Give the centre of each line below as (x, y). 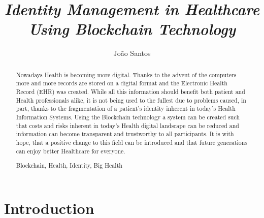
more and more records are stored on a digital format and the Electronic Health (122, 83)
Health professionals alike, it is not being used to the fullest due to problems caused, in (131, 100)
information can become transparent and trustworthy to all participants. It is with (125, 134)
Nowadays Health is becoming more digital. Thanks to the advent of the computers (126, 74)
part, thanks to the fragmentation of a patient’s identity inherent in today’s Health (126, 108)
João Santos (132, 53)
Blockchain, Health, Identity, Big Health (69, 165)
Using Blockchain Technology (132, 29)
